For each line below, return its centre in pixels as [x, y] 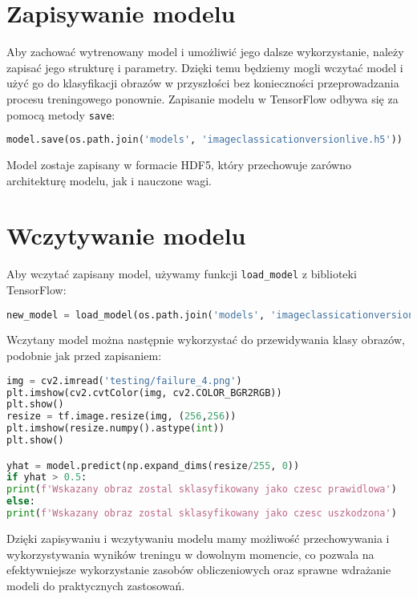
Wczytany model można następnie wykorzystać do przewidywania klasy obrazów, [206, 340]
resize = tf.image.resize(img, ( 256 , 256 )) [121, 417]
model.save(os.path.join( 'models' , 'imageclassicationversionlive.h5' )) [204, 140]
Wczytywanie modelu [126, 235]
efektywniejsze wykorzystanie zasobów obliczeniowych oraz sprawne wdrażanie [199, 570]
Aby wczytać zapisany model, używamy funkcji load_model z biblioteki [182, 274]
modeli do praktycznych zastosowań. [96, 585]
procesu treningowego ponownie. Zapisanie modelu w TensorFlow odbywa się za [202, 98]
